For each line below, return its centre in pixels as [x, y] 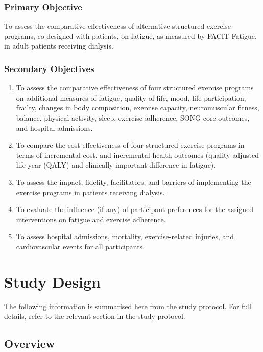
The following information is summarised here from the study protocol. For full [128, 306]
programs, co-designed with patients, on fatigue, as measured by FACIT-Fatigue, [130, 36]
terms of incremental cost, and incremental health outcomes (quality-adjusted [138, 155]
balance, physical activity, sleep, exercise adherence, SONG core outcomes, [133, 118]
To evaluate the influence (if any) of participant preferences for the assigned [135, 209]
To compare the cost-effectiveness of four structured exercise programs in [130, 145]
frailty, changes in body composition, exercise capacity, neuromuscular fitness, [138, 108]
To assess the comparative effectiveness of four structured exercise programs [135, 88]
